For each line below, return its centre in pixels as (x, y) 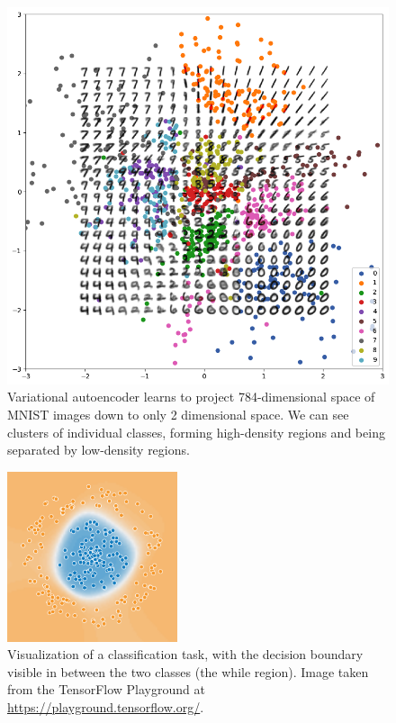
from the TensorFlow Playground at (106, 689)
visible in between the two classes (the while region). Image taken (188, 671)
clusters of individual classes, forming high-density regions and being (196, 432)
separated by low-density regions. (99, 450)
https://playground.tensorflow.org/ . (106, 706)
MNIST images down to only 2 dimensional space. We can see (178, 415)
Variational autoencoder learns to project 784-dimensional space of (191, 397)
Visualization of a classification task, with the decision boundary (185, 654)
